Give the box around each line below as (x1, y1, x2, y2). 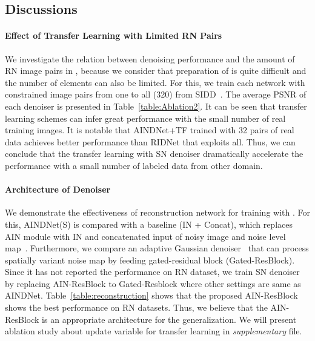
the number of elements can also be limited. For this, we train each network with (5, 76, 305, 88)
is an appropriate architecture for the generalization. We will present (42, 313, 297, 325)
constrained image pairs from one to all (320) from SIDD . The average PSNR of (5, 88, 307, 101)
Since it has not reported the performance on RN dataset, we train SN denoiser (5, 265, 300, 278)
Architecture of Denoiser (5, 183, 111, 196)
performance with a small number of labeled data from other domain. (5, 159, 263, 171)
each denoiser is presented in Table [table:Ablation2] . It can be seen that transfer (5, 99, 307, 112)
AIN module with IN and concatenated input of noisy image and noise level (5, 230, 286, 242)
